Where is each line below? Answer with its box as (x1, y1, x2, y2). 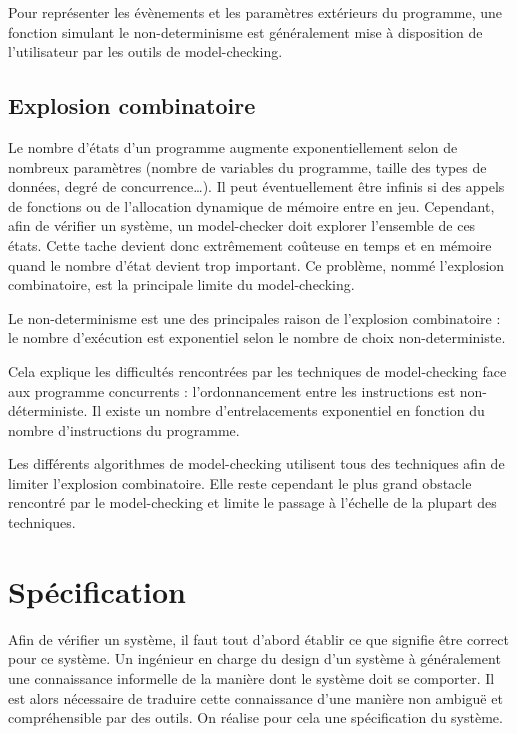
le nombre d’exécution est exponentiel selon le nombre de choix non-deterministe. (8, 327, 506, 348)
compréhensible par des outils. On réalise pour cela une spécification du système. (8, 707, 503, 728)
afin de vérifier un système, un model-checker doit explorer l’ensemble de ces (8, 215, 476, 236)
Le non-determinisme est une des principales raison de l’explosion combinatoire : (8, 307, 501, 328)
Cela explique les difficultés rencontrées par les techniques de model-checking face (8, 360, 507, 381)
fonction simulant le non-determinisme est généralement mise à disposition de (8, 21, 483, 42)
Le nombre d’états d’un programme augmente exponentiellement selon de (8, 136, 458, 157)
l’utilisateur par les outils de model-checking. (8, 41, 283, 62)
